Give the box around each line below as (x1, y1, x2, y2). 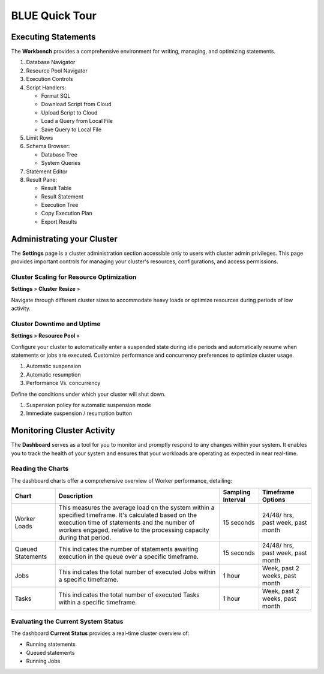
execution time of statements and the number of (58, 519, 195, 527)
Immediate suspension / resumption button (26, 410, 133, 417)
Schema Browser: (26, 143, 70, 150)
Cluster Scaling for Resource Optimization (11, 273, 137, 281)
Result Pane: (26, 176, 58, 183)
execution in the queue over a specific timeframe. (58, 552, 199, 561)
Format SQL (41, 92, 71, 100)
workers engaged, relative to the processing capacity (58, 526, 209, 534)
